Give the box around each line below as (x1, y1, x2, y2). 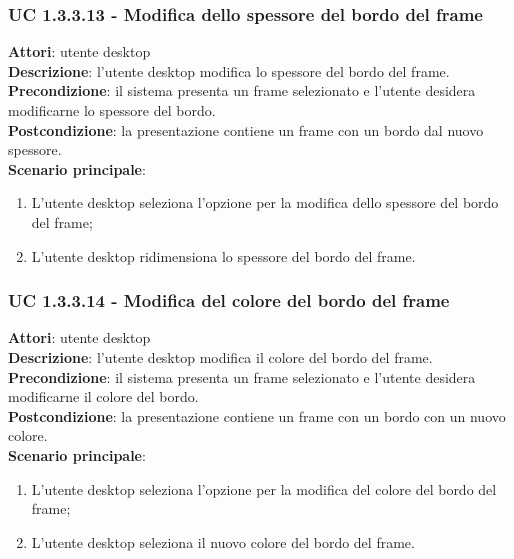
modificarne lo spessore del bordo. (8, 100, 216, 120)
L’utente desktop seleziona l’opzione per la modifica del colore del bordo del (31, 478, 497, 499)
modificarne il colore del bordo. (8, 386, 199, 407)
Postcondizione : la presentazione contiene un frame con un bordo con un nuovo (8, 405, 506, 426)
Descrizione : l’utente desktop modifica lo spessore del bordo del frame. (8, 60, 450, 81)
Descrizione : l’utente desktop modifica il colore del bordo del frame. (8, 346, 433, 367)
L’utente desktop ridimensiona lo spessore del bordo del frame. (31, 245, 416, 266)
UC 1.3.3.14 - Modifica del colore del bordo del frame (8, 288, 450, 313)
